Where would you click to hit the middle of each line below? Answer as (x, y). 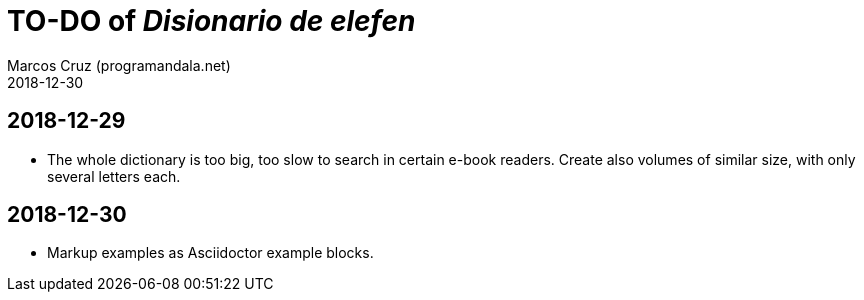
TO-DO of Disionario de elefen (211, 21)
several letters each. (114, 176)
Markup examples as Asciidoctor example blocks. (210, 253)
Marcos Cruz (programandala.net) (119, 65)
